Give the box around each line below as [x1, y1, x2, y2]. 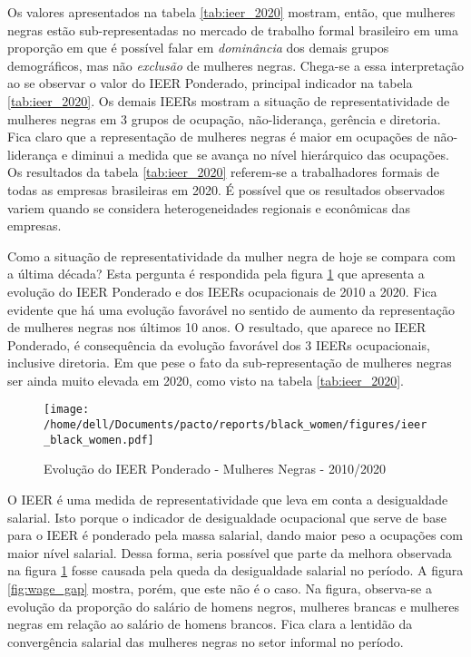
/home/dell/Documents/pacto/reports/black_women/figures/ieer [44, 418, 427, 432]
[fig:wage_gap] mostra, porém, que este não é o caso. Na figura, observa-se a [7, 579, 432, 597]
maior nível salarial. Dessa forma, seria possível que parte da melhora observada [7, 543, 452, 562]
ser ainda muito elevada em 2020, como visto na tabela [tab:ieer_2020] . [7, 370, 404, 389]
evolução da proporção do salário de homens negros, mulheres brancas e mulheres [7, 596, 460, 615]
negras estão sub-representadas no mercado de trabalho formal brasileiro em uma [7, 20, 458, 39]
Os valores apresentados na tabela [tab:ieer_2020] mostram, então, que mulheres [7, 3, 456, 21]
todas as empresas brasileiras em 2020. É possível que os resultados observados [7, 180, 445, 199]
